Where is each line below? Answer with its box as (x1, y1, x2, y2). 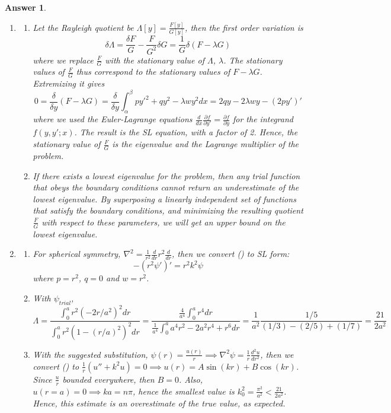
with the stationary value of (105, 53, 204, 66)
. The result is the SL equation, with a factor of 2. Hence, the (74, 126, 298, 138)
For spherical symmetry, (33, 247, 121, 260)
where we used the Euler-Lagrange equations (33, 113, 193, 125)
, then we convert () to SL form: (172, 247, 290, 260)
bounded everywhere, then (62, 373, 155, 385)
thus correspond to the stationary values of (76, 65, 230, 78)
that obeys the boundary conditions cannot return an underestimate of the (33, 181, 299, 193)
